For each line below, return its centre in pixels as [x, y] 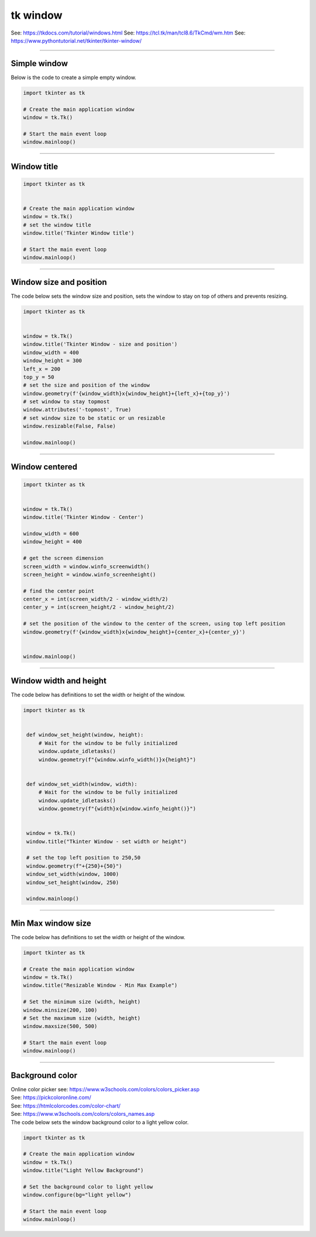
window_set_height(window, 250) [73, 882]
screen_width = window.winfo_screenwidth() [87, 566]
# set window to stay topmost [66, 402]
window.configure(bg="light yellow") [77, 1195]
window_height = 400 [52, 542]
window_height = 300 [52, 361]
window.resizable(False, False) [70, 426]
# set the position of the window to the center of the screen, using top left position [154, 624]
